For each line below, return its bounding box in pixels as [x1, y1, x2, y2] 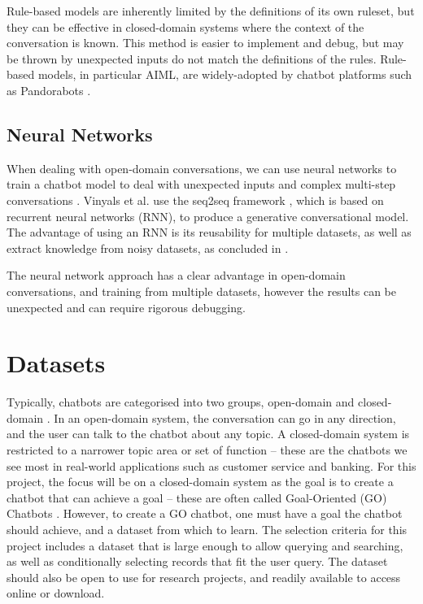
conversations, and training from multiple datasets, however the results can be [7, 282, 396, 299]
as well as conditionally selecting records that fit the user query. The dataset [7, 553, 388, 570]
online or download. [7, 584, 105, 602]
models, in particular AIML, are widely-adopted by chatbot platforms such [37, 66, 412, 83]
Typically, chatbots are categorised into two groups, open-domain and [7, 393, 355, 411]
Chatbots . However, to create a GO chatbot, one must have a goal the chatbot [7, 505, 403, 522]
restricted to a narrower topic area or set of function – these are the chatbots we [7, 441, 408, 458]
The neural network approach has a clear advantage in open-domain [7, 267, 346, 284]
